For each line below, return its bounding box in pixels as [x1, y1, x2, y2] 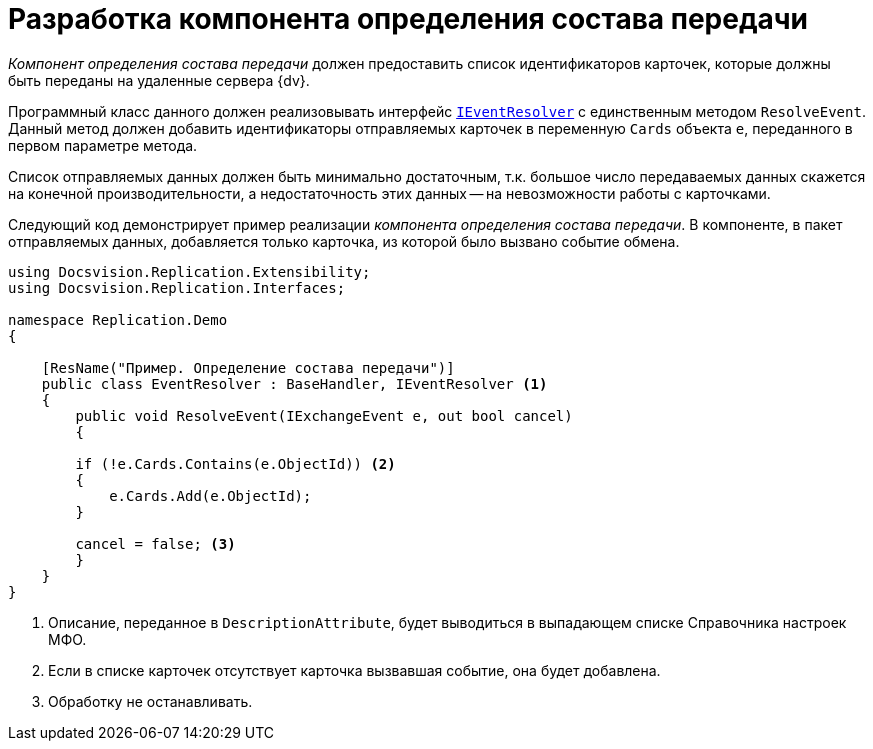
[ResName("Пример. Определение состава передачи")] [41, 359, 455, 376]
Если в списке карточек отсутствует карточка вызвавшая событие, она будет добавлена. [48, 661, 661, 679]
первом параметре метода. [8, 136, 198, 154]
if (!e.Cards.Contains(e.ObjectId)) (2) [75, 455, 396, 472]
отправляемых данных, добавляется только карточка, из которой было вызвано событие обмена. [8, 232, 680, 250]
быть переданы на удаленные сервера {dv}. [8, 71, 310, 89]
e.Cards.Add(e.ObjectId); [109, 487, 312, 504]
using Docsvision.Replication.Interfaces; [8, 279, 346, 296]
